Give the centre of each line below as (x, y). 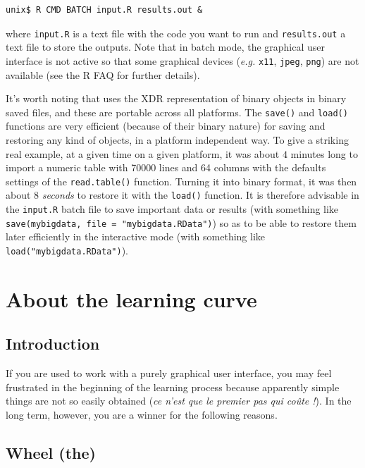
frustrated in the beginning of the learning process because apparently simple (173, 387)
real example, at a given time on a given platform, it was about (143, 153)
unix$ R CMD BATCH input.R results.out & (104, 10)
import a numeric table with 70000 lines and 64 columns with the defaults (166, 167)
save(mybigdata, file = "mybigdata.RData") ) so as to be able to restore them (181, 222)
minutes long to (324, 153)
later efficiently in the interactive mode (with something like (136, 236)
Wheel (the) (51, 452)
